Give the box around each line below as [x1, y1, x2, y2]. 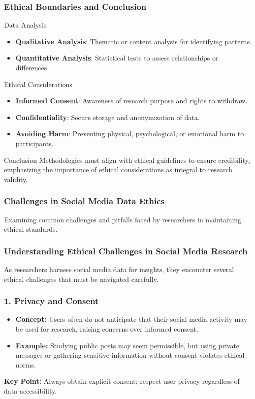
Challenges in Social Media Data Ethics [4, 195, 164, 207]
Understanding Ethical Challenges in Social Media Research [4, 245, 248, 257]
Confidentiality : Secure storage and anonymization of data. [15, 112, 200, 122]
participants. [15, 138, 54, 148]
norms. [15, 359, 36, 369]
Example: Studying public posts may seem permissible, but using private [15, 340, 240, 350]
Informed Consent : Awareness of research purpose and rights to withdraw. [15, 95, 248, 106]
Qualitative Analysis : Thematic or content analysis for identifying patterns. [15, 36, 252, 46]
